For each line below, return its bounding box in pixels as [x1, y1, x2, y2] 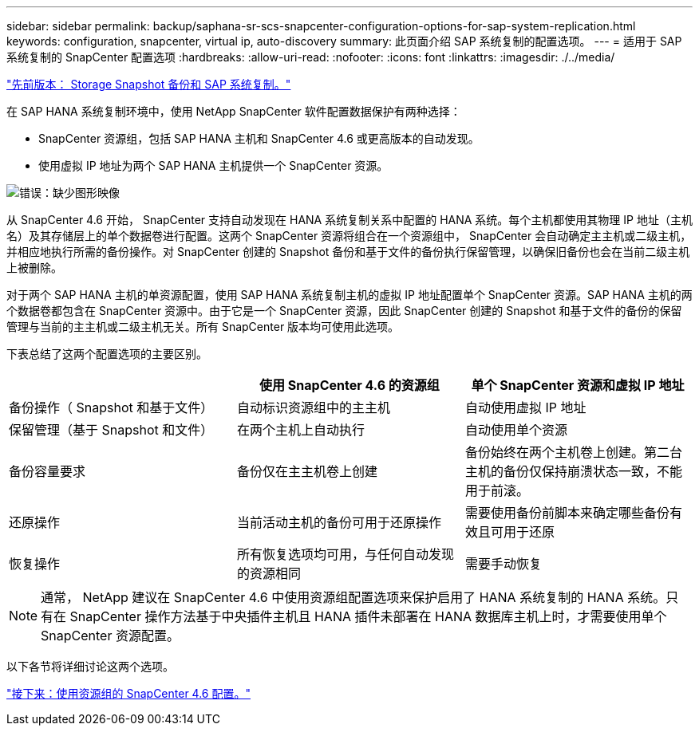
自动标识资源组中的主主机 [236, 399, 390, 415]
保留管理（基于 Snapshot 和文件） [9, 422, 214, 438]
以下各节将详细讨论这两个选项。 [6, 659, 174, 673]
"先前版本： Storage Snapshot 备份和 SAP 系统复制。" [6, 77, 291, 91]
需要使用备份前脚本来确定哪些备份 [464, 505, 669, 521]
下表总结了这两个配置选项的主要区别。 [6, 347, 207, 360]
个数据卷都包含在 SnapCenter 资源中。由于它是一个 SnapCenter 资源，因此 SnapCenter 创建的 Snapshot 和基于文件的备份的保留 [6, 304, 682, 317]
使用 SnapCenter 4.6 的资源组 [259, 377, 440, 393]
